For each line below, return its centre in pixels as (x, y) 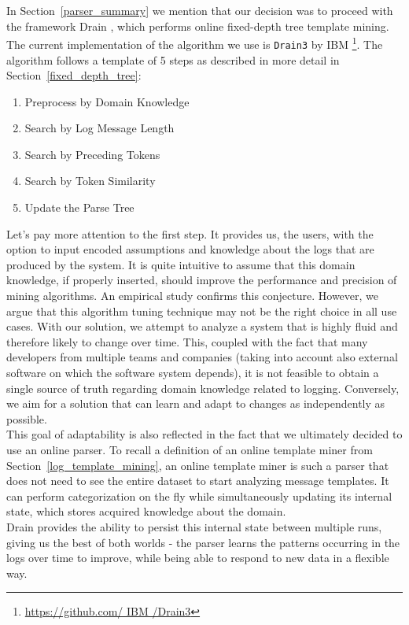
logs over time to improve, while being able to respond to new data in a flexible (198, 558)
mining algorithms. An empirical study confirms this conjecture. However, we (193, 296)
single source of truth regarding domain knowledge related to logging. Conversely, (203, 388)
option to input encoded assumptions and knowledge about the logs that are (190, 249)
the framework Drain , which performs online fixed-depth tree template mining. (198, 26)
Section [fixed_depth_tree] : (74, 75)
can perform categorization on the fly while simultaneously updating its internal (199, 496)
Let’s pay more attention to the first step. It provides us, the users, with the (190, 233)
